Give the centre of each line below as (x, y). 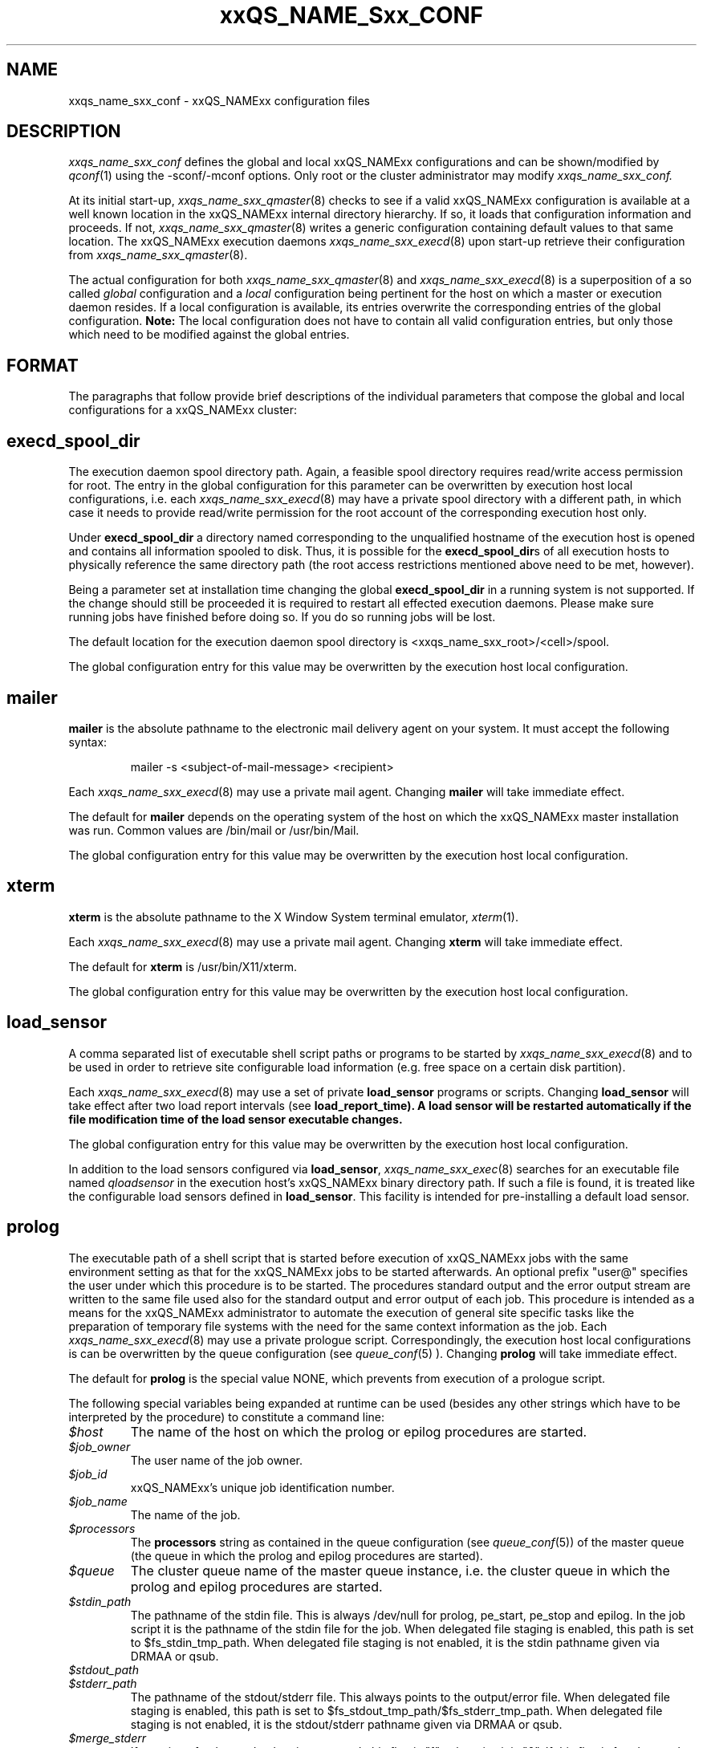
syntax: (88, 742)
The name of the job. (185, 1514)
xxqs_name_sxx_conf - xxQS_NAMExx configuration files (219, 100)
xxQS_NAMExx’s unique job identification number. (262, 1487)
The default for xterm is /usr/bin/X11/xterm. (183, 966)
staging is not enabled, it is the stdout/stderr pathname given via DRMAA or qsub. (346, 1724)
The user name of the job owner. (216, 1460)
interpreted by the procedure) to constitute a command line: (227, 1417)
